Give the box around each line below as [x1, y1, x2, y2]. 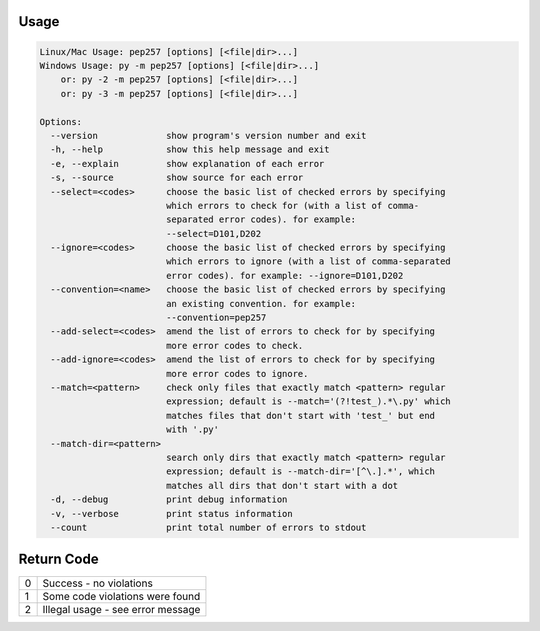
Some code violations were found [42, 590, 201, 604]
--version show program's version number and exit [50, 130, 367, 141]
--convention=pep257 [165, 312, 267, 324]
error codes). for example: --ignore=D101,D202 [165, 270, 404, 281]
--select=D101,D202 [165, 228, 262, 239]
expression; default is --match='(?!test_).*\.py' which [165, 396, 452, 407]
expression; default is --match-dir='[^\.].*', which [165, 466, 435, 477]
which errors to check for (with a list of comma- [165, 200, 420, 211]
